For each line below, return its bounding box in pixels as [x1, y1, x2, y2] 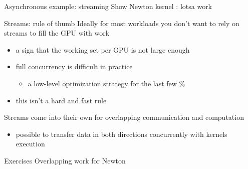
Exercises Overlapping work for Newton [4, 155, 126, 165]
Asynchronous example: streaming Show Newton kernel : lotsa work [4, 1, 212, 11]
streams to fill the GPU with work [4, 28, 110, 38]
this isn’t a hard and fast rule [16, 95, 107, 105]
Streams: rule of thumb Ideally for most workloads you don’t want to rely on [4, 18, 239, 28]
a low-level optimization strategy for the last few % [28, 78, 185, 88]
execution [16, 138, 45, 149]
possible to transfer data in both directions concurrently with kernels [16, 128, 227, 139]
